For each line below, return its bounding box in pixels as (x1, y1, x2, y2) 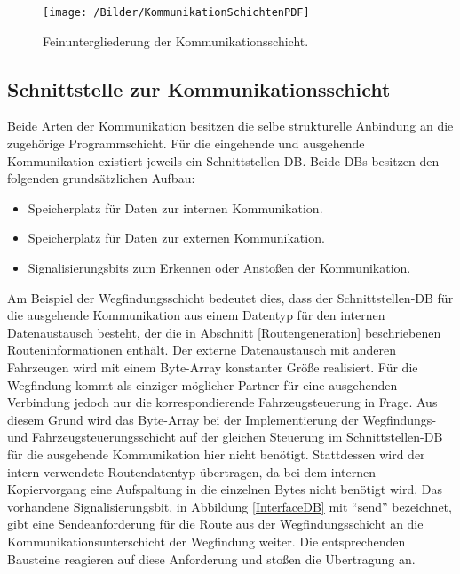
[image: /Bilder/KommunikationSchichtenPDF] (43, 6, 310, 19)
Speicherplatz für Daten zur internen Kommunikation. (28, 198, 323, 217)
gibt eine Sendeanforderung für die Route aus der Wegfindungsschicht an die (7, 514, 424, 533)
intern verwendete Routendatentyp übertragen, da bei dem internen (7, 462, 376, 481)
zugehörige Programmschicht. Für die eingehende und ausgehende (7, 134, 365, 153)
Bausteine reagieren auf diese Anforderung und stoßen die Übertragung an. (7, 549, 416, 568)
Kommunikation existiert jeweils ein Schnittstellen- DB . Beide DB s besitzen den (7, 151, 440, 170)
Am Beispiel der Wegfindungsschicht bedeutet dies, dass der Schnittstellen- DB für (7, 288, 454, 307)
